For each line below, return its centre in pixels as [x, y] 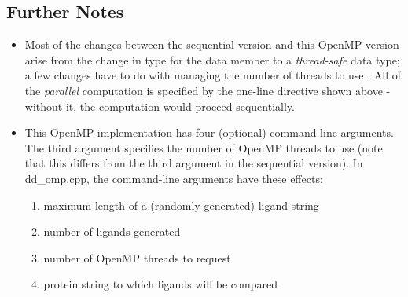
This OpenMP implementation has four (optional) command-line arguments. [209, 132]
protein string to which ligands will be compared [160, 284]
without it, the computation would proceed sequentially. [160, 106]
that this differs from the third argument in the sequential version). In [194, 163]
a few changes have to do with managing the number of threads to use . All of [213, 75]
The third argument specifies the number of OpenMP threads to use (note [204, 147]
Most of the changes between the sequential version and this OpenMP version [212, 44]
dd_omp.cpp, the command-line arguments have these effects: [174, 178]
